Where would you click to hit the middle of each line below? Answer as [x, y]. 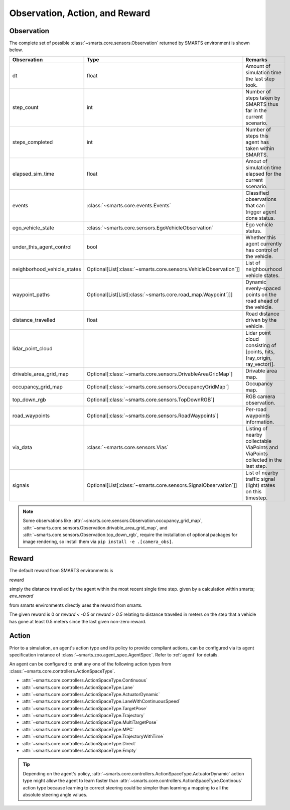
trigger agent [261, 212]
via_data [22, 447]
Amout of [257, 161]
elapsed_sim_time [33, 174]
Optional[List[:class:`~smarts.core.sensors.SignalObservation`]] [162, 485]
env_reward [21, 596]
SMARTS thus [262, 104]
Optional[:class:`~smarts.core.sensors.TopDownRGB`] [151, 399]
